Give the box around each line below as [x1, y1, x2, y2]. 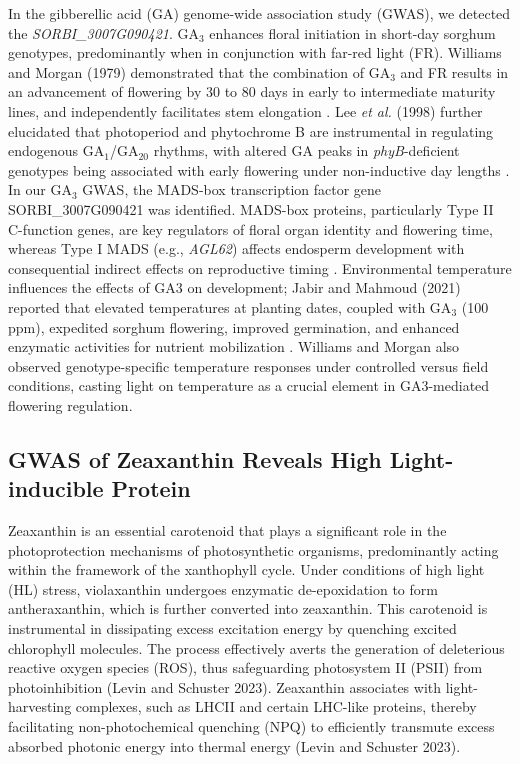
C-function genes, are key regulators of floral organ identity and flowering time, [8, 218, 493, 239]
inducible [8, 473, 104, 504]
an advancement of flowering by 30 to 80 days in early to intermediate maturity [8, 81, 496, 102]
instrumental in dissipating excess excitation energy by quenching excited [8, 618, 457, 639]
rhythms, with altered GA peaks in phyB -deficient [153, 140, 460, 161]
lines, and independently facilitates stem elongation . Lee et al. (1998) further [8, 100, 483, 121]
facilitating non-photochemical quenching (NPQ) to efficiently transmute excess [8, 716, 495, 736]
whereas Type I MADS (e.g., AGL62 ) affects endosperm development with [8, 238, 465, 259]
